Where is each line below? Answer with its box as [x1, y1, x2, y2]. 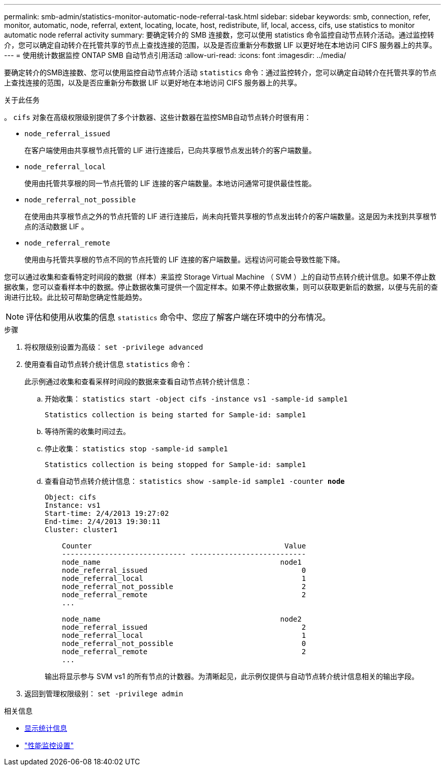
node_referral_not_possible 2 [61, 582, 306, 591]
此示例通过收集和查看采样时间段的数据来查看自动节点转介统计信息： [24, 377, 252, 386]
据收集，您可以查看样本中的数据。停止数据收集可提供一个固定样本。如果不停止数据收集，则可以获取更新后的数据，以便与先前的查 [4, 283, 438, 291]
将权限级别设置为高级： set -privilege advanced [24, 343, 203, 351]
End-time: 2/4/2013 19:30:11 [45, 517, 161, 526]
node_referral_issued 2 [61, 623, 306, 631]
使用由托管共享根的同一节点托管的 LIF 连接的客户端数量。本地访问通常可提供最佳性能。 [24, 179, 316, 188]
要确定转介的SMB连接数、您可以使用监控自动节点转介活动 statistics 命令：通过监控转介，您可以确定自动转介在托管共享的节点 [4, 68, 436, 77]
